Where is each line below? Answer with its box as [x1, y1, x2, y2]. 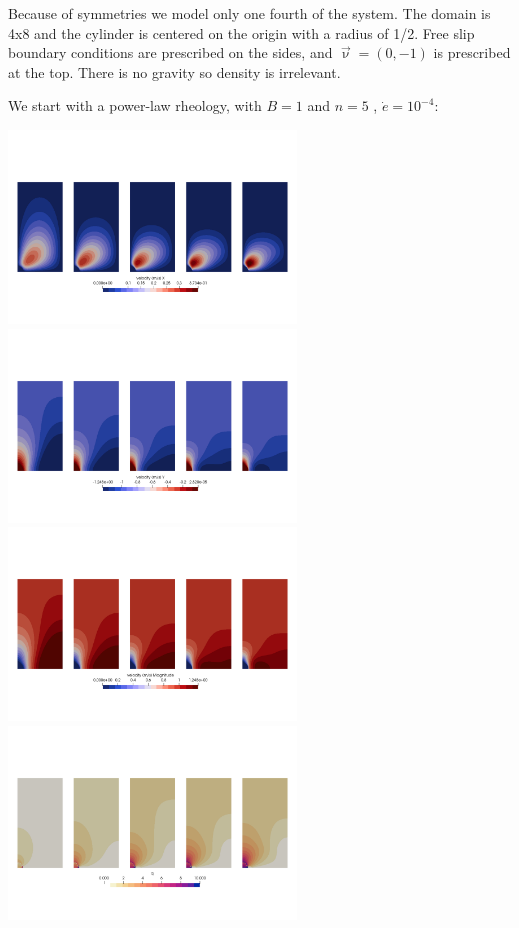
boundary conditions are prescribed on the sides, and [8, 42, 333, 63]
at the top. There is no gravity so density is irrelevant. [8, 61, 341, 82]
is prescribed [433, 42, 511, 63]
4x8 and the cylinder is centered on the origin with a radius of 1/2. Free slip [8, 22, 475, 43]
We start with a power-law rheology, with [8, 95, 262, 116]
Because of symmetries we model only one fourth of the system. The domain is [8, 3, 491, 23]
